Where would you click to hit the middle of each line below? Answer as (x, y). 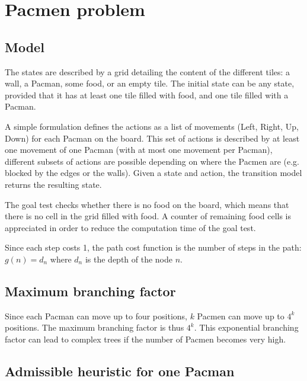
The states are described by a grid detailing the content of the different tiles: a (148, 71)
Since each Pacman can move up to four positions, (96, 316)
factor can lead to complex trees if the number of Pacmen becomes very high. (145, 339)
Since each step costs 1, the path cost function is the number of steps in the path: (153, 247)
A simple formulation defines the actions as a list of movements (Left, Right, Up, (152, 126)
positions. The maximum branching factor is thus (95, 327)
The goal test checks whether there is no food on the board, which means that (147, 204)
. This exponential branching (246, 327)
